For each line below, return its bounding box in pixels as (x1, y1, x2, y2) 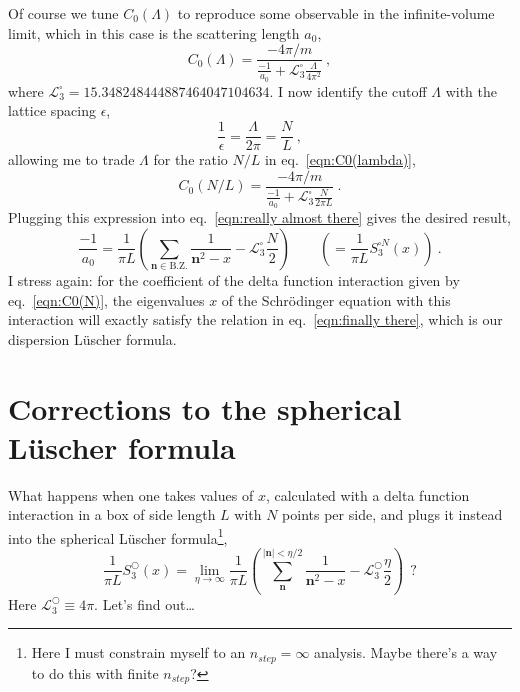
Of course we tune (8, 3, 119, 23)
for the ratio (153, 149, 228, 170)
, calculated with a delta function (265, 484, 470, 505)
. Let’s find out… (94, 593, 195, 614)
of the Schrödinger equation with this (221, 289, 451, 310)
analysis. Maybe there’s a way (314, 642, 498, 663)
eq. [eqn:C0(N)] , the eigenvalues (8, 289, 205, 310)
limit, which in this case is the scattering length (8, 22, 300, 43)
